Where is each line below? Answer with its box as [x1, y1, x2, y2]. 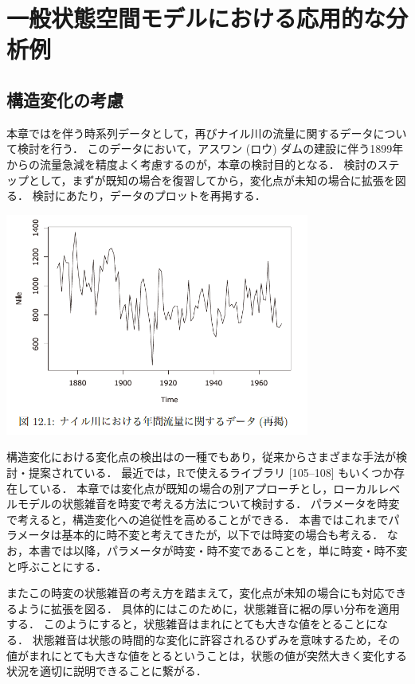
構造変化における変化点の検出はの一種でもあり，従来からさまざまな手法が [6, 448, 397, 465]
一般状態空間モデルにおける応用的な [6, 2, 386, 34]
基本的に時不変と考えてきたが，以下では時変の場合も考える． [61, 526, 384, 543]
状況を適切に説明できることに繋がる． [6, 663, 207, 679]
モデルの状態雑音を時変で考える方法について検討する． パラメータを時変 [17, 495, 400, 512]
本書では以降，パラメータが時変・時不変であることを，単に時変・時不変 [28, 541, 408, 558]
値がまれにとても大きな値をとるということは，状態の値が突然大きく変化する [6, 647, 407, 663]
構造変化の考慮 [6, 87, 123, 111]
